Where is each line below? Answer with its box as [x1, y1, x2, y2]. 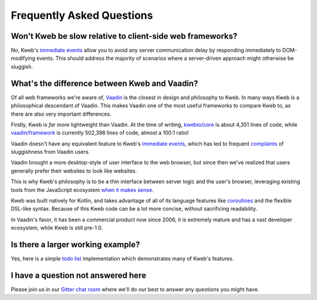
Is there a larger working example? [11, 240, 140, 250]
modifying [11, 55, 35, 62]
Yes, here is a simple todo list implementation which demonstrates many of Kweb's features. [11, 255, 234, 262]
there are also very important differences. [11, 110, 112, 117]
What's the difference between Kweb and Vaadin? [11, 78, 198, 88]
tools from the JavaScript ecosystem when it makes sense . [11, 186, 154, 193]
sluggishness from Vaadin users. [11, 149, 90, 156]
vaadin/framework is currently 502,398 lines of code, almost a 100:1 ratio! [11, 129, 189, 136]
